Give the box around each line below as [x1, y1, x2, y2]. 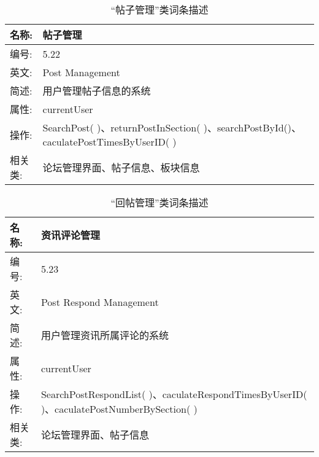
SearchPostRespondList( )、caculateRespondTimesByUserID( [40, 387, 307, 401]
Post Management [42, 64, 120, 79]
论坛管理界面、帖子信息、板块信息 [42, 160, 200, 174]
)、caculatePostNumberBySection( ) [40, 402, 198, 416]
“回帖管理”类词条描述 [110, 195, 209, 209]
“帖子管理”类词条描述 [110, 2, 209, 17]
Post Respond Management [40, 294, 159, 309]
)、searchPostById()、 [203, 120, 302, 135]
